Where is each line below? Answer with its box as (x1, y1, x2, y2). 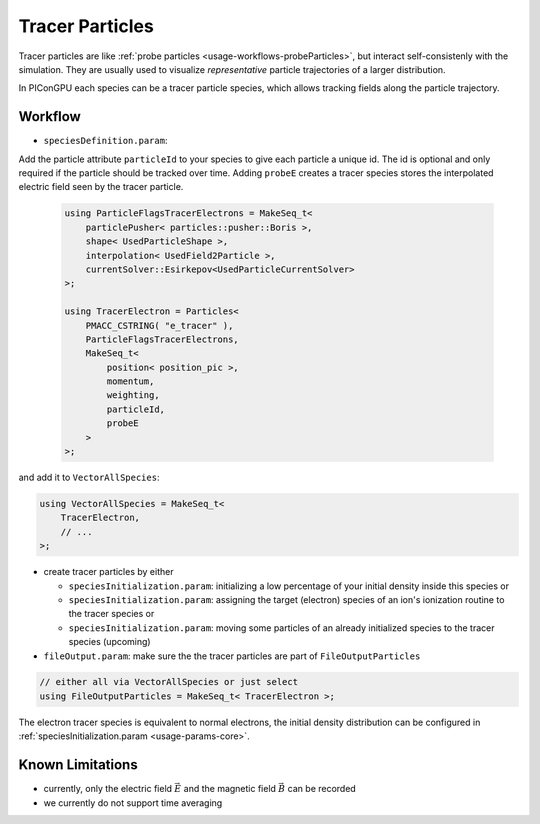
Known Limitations (18, 756, 139, 774)
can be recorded (287, 783, 357, 795)
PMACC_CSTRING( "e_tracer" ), (85, 320, 234, 331)
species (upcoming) (68, 636, 151, 648)
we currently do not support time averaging (43, 796, 223, 809)
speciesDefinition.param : (43, 135, 168, 147)
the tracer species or (68, 608, 155, 620)
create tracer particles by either (43, 566, 174, 578)
